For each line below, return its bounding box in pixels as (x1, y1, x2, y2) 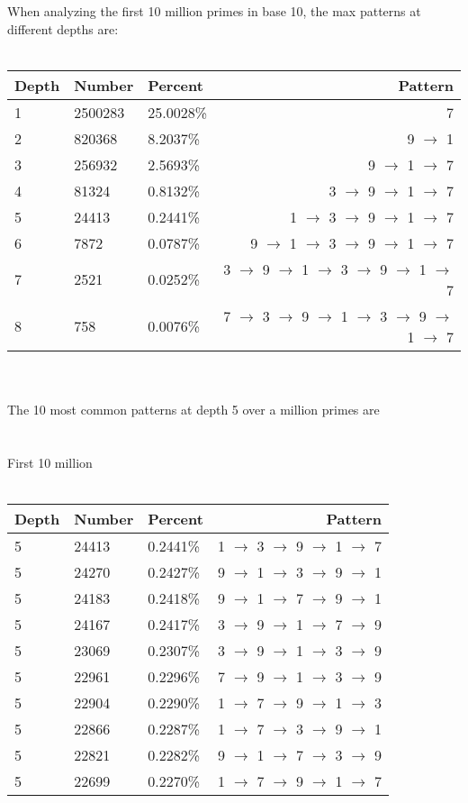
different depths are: (7, 19, 119, 38)
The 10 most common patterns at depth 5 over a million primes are (7, 399, 380, 418)
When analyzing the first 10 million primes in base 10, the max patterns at (7, 2, 421, 20)
